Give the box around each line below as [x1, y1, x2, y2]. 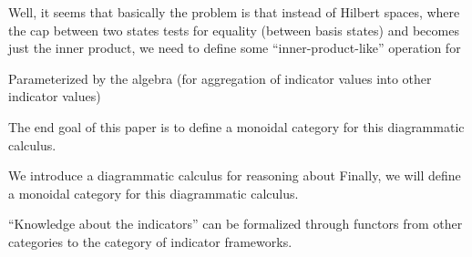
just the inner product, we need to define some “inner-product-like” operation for [8, 38, 461, 57]
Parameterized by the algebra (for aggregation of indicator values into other [8, 68, 432, 87]
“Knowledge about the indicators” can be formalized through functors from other [8, 214, 463, 233]
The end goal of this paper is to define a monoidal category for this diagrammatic [8, 117, 465, 136]
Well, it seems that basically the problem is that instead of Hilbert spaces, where [8, 3, 460, 21]
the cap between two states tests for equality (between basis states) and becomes [8, 20, 459, 39]
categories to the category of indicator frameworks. [8, 231, 292, 251]
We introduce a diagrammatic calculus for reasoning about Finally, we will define [8, 166, 461, 185]
